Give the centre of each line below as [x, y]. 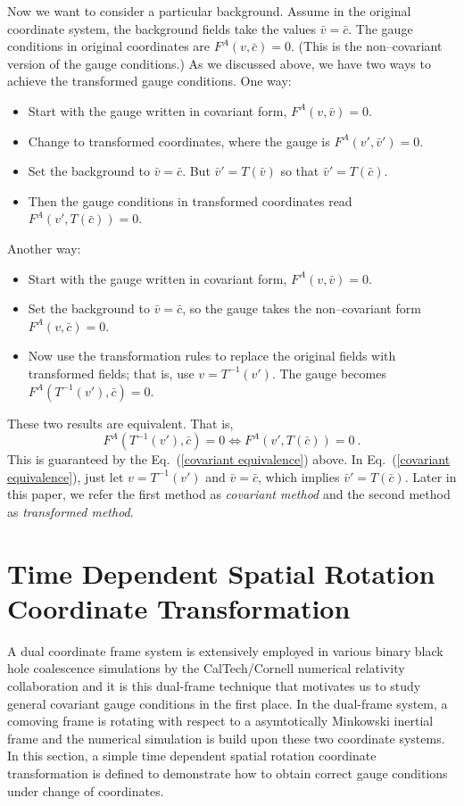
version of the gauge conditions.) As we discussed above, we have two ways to [219, 63]
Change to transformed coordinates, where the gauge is [179, 141]
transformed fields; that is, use [111, 373]
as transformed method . [70, 511]
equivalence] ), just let [66, 476]
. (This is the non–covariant [367, 46]
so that [300, 171]
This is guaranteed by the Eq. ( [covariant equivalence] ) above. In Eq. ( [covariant [229, 459]
